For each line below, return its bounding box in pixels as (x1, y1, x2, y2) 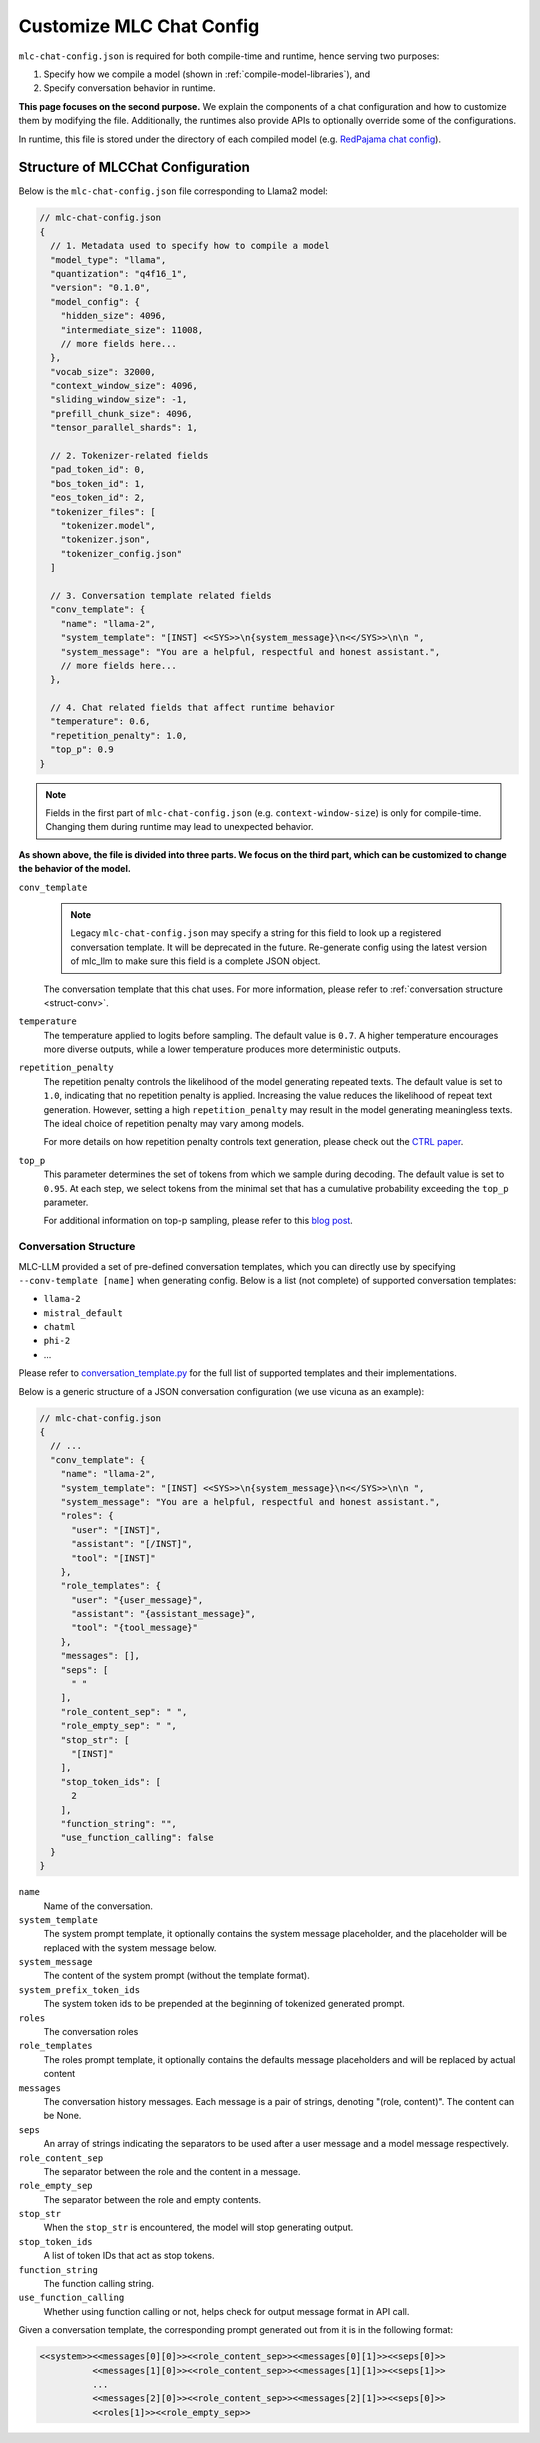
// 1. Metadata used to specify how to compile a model (50, 240, 330, 252)
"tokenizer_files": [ (50, 506, 157, 517)
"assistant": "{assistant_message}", (71, 1608, 257, 1620)
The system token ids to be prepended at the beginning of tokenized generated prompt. (43, 1998, 405, 2010)
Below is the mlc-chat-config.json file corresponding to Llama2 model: (18, 185, 329, 197)
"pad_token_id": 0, (50, 464, 146, 475)
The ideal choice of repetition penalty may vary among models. (43, 1118, 305, 1130)
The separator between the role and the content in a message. (43, 2165, 301, 2177)
